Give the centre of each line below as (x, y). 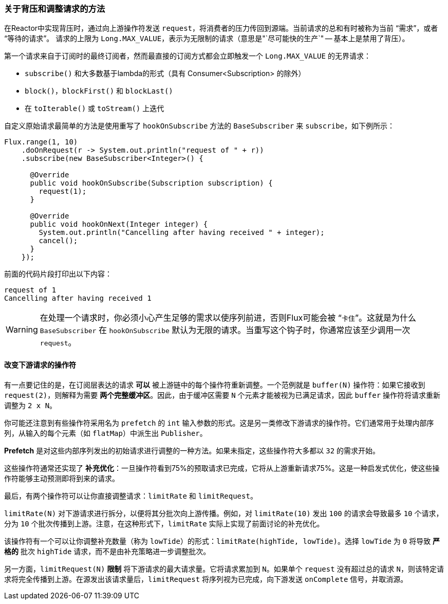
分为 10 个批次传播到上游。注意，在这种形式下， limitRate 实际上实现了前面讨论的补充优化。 (164, 523)
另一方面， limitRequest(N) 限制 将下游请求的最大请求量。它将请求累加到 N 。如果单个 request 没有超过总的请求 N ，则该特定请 (224, 569)
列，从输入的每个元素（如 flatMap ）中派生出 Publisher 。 (106, 433)
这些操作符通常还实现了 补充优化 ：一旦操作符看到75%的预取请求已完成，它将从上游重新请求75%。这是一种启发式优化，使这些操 (222, 468)
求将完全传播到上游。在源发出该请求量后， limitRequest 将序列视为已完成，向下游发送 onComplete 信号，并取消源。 (206, 579)
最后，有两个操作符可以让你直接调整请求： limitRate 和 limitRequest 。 (131, 496)
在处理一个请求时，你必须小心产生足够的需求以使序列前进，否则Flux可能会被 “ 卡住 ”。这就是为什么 (228, 318)
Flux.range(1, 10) (41, 142)
